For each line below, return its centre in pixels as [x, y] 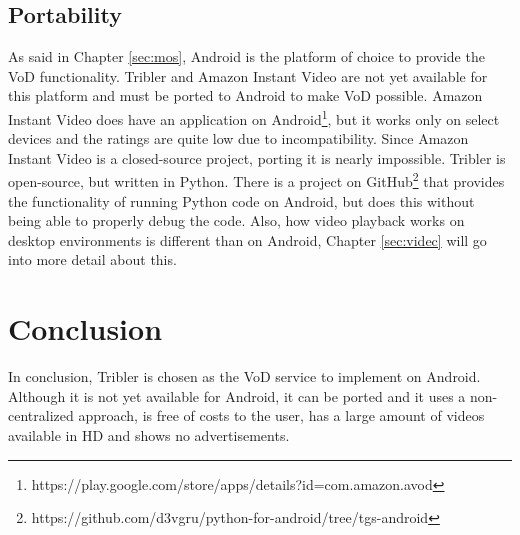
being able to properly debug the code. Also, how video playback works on [236, 220]
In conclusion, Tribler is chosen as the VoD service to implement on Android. [244, 376]
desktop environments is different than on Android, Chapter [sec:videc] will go [247, 239]
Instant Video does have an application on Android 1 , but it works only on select [254, 117]
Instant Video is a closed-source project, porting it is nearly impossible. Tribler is [257, 157]
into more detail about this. [92, 259]
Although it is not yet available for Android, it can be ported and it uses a [237, 395]
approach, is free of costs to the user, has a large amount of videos [281, 415]
